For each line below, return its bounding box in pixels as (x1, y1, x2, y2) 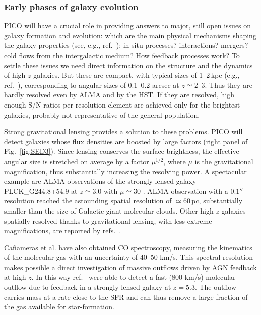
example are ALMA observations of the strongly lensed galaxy (4, 176, 197, 186)
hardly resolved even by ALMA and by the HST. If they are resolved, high (4, 89, 235, 100)
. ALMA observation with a (143, 185, 228, 196)
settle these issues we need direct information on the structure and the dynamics (4, 60, 253, 70)
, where (163, 155, 186, 166)
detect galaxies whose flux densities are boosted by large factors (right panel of (4, 136, 248, 146)
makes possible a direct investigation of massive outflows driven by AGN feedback (4, 261, 257, 272)
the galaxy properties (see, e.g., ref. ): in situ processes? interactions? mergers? (4, 40, 248, 50)
